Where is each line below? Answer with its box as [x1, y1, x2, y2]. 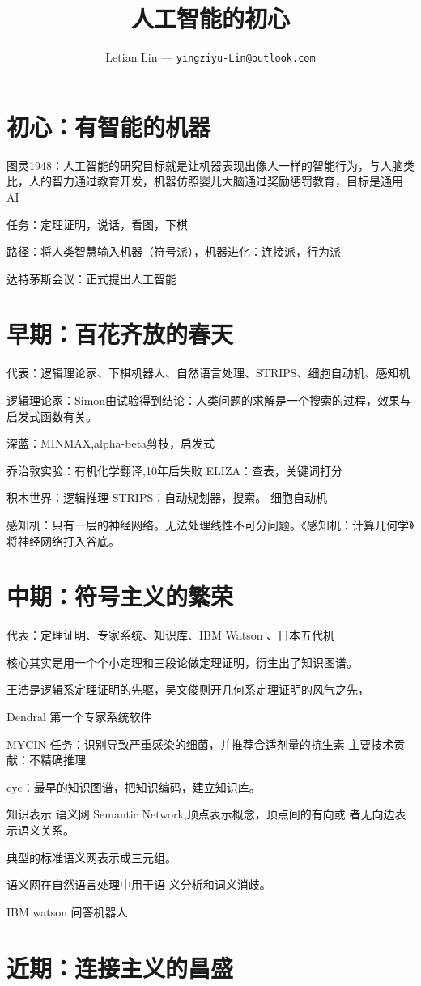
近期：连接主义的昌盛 [6, 950, 234, 984]
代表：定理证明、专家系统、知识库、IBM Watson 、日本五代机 [6, 627, 335, 644]
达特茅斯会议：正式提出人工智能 [6, 270, 176, 287]
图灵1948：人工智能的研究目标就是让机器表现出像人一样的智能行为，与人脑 [6, 156, 403, 173]
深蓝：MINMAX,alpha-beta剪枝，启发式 [6, 435, 215, 452]
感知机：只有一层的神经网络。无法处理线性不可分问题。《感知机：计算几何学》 [6, 516, 415, 533]
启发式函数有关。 [6, 407, 97, 424]
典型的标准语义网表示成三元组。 [6, 848, 176, 865]
